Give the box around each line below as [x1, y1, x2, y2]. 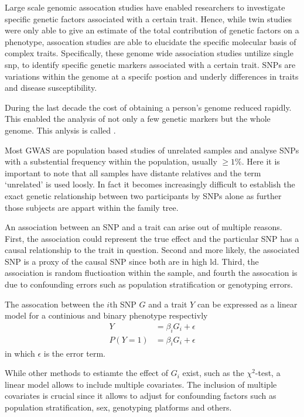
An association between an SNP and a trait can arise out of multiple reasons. [5, 221, 282, 233]
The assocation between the [5, 298, 104, 310]
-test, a [255, 367, 281, 379]
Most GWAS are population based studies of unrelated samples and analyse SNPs [5, 143, 299, 156]
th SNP [110, 298, 136, 310]
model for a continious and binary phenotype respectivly [5, 309, 208, 322]
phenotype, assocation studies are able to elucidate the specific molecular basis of [5, 35, 296, 47]
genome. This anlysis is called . [5, 124, 116, 136]
